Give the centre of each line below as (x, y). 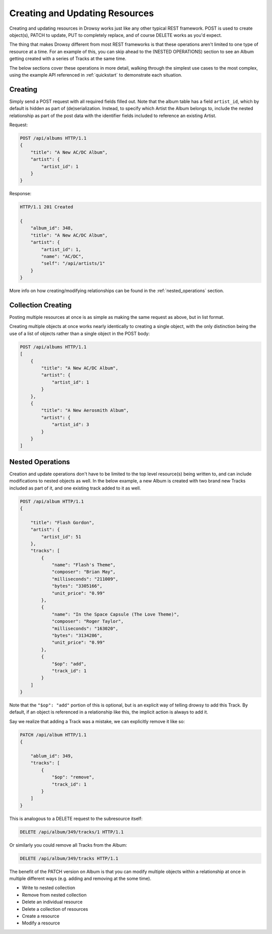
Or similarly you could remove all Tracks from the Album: (68, 845)
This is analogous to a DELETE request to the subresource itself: (76, 818)
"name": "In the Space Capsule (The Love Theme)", (116, 614)
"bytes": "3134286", (77, 635)
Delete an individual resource (52, 902)
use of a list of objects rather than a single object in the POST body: (80, 334)
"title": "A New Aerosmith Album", (85, 410)
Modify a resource (41, 923)
